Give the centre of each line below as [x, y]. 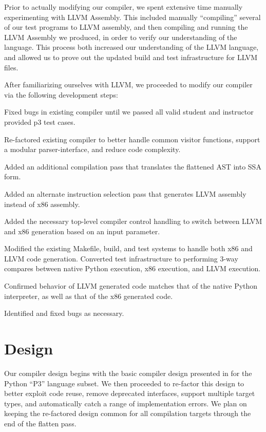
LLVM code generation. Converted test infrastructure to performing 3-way [121, 258]
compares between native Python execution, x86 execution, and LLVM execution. [132, 268]
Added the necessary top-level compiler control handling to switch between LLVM [133, 221]
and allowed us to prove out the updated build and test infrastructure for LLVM [131, 57]
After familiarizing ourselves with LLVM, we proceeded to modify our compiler [128, 84]
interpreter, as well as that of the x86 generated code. [89, 296]
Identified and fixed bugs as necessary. [64, 313]
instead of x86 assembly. [42, 204]
